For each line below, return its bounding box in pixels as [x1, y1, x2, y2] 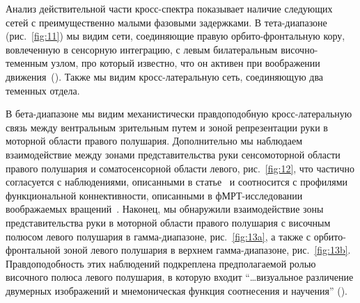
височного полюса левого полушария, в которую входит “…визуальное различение [6, 270, 354, 284]
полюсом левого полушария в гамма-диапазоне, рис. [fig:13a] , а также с [6, 229, 311, 243]
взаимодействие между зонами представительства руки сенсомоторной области [6, 147, 341, 161]
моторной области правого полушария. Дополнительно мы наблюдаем [6, 133, 303, 148]
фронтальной [6, 243, 61, 257]
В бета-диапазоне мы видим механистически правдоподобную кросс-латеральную [6, 106, 352, 121]
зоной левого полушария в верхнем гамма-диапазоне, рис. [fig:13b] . [63, 243, 351, 257]
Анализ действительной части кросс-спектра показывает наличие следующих [6, 1, 333, 15]
